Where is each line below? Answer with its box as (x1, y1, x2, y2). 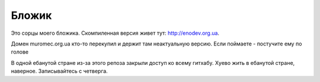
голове (11, 48, 29, 55)
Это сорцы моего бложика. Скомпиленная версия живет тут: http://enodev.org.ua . (11, 29, 219, 37)
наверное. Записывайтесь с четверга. (11, 68, 108, 75)
